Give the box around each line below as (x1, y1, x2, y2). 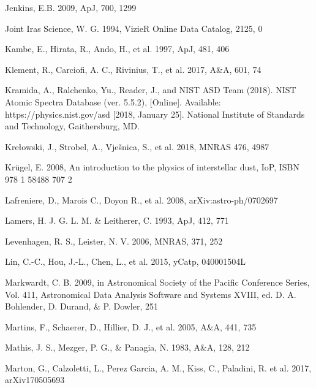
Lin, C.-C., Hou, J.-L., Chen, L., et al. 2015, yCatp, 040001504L (5, 255, 246, 268)
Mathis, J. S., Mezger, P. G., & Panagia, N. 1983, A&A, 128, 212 (5, 341, 250, 354)
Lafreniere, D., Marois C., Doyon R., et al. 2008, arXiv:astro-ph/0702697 (5, 193, 278, 206)
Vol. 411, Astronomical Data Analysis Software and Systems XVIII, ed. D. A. (5, 287, 296, 300)
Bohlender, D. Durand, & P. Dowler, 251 (5, 300, 159, 313)
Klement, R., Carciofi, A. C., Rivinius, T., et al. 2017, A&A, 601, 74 (5, 63, 261, 75)
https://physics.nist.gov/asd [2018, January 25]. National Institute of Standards (5, 107, 305, 120)
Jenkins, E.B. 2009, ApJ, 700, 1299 (5, 1, 137, 13)
